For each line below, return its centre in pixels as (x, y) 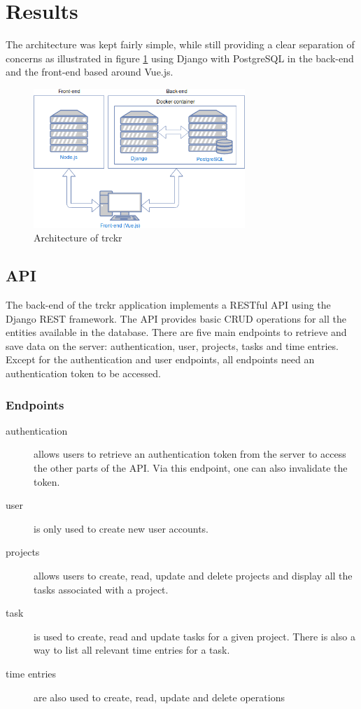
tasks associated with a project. (101, 589)
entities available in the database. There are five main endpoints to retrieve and (176, 332)
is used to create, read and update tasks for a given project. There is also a (194, 636)
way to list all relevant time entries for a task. (132, 650)
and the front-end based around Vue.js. (90, 72)
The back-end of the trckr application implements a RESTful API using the (168, 305)
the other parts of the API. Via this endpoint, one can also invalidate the (191, 468)
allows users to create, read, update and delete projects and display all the (193, 576)
